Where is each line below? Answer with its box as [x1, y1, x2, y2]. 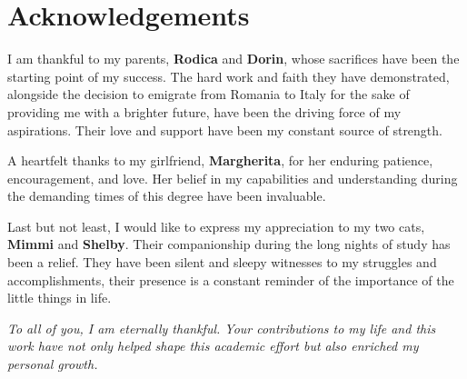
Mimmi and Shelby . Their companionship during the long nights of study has [7, 234, 451, 254]
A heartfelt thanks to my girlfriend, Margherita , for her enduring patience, [7, 151, 433, 170]
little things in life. [7, 288, 112, 307]
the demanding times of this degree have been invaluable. [7, 186, 326, 205]
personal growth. [7, 354, 98, 374]
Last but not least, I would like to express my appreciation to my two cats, [7, 216, 425, 235]
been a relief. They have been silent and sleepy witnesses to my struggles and [7, 253, 437, 272]
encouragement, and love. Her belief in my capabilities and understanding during [7, 168, 458, 187]
